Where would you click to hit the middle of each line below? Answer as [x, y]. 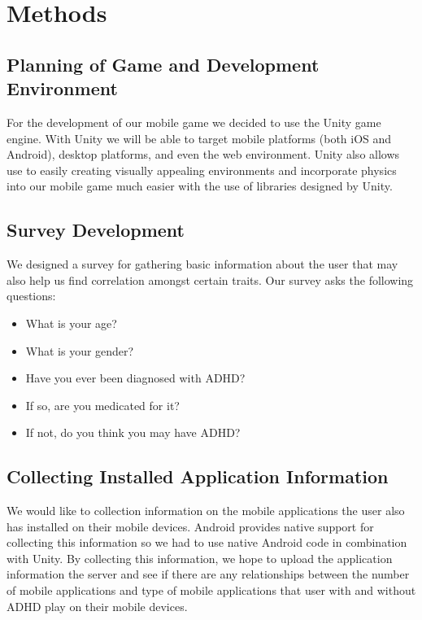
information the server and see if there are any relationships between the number [208, 574]
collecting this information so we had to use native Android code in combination [207, 542]
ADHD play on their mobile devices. [97, 606]
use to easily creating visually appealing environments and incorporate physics [202, 170]
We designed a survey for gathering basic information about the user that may [202, 264]
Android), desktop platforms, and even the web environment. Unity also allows [203, 154]
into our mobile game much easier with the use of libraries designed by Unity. [200, 186]
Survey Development [96, 230]
